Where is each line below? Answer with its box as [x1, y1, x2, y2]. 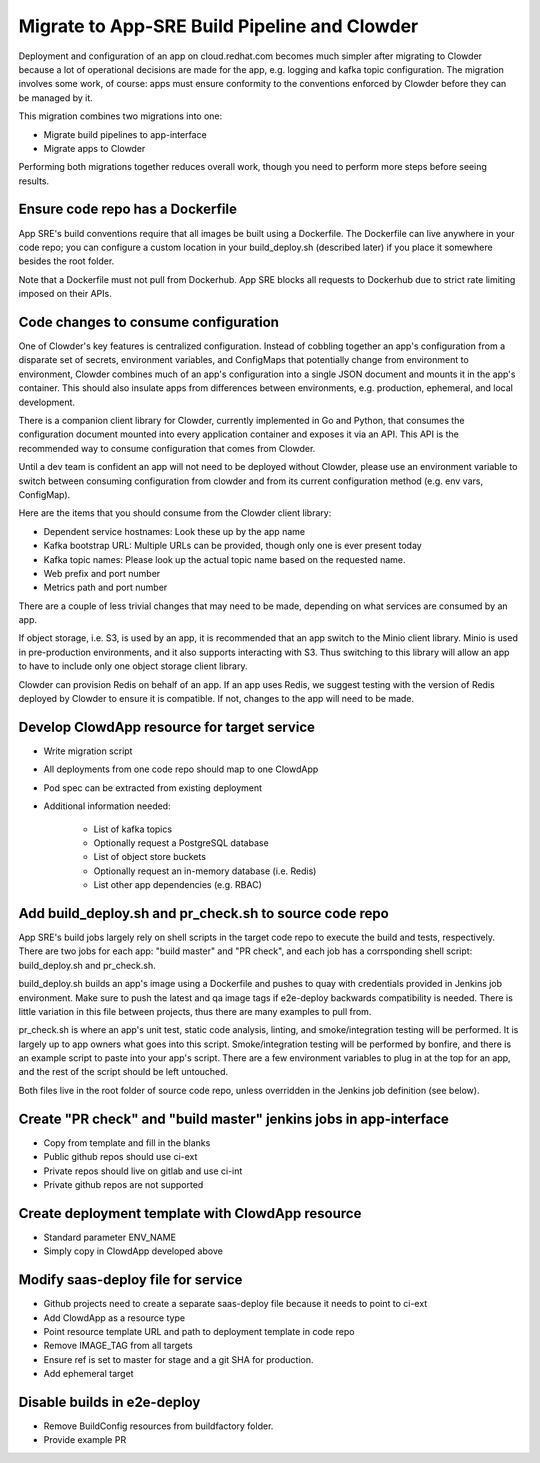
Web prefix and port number [43, 567, 161, 579]
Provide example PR [43, 1434, 127, 1446]
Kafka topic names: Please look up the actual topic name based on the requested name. [43, 553, 406, 565]
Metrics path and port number [43, 581, 168, 594]
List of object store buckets [93, 851, 207, 863]
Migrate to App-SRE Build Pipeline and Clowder [18, 15, 419, 37]
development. [18, 396, 75, 408]
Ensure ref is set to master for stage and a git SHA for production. [43, 1353, 314, 1365]
